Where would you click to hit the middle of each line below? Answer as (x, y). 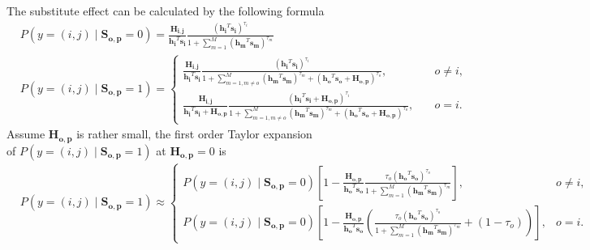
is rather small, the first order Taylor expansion (194, 134)
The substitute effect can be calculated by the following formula (166, 11)
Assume (26, 134)
